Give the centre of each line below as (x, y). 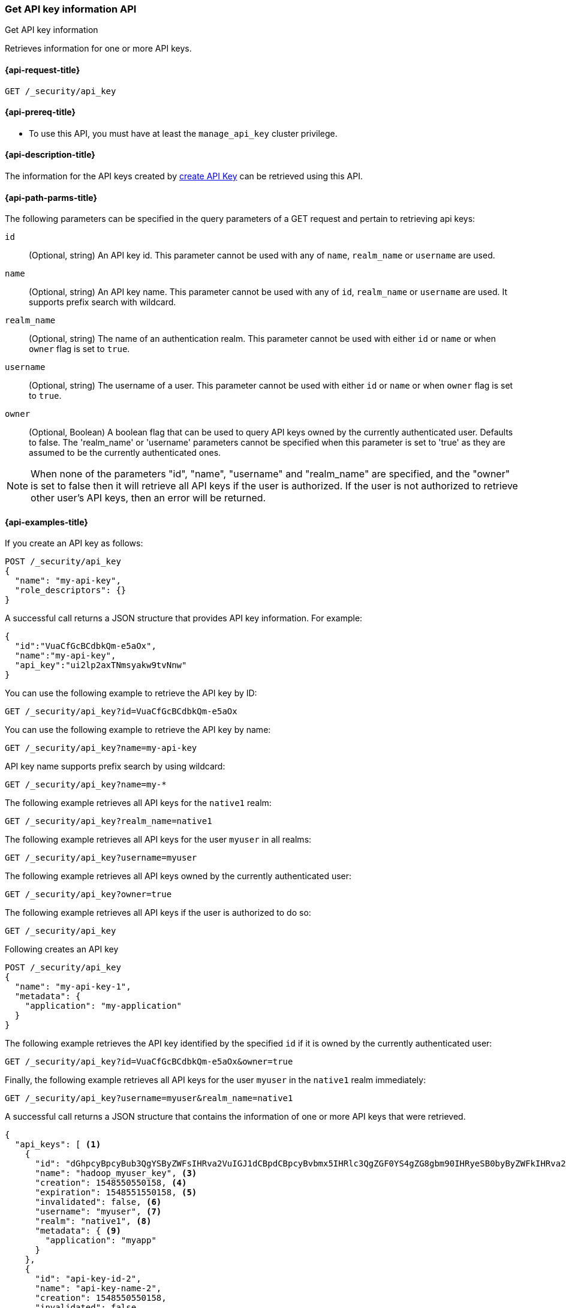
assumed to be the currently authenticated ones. (125, 453)
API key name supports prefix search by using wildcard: (115, 766)
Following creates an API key (62, 949)
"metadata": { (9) (78, 1231)
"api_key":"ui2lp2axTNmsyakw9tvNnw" (101, 665)
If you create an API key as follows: (74, 543)
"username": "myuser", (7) (98, 1212)
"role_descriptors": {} (70, 590)
